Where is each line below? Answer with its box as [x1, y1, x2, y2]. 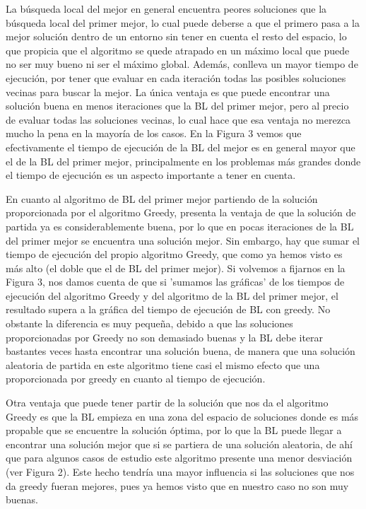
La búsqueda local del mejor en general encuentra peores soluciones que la [6, 1, 327, 16]
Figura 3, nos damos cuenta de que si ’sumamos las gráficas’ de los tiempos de [6, 274, 345, 289]
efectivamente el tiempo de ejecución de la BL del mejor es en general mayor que [6, 139, 355, 154]
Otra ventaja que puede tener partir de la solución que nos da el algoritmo [6, 395, 329, 410]
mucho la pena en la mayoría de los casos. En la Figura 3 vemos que [6, 126, 302, 141]
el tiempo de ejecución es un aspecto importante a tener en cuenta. [6, 168, 296, 182]
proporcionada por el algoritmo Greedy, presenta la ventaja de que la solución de [6, 205, 356, 220]
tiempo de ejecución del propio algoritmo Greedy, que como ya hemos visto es [6, 247, 343, 262]
